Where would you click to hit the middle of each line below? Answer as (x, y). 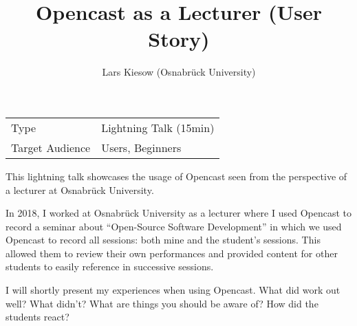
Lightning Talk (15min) (158, 127)
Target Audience (51, 147)
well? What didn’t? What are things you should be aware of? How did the (162, 303)
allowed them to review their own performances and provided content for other (172, 253)
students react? (37, 317)
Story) (179, 39)
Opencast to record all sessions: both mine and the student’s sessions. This (163, 240)
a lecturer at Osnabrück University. (80, 189)
